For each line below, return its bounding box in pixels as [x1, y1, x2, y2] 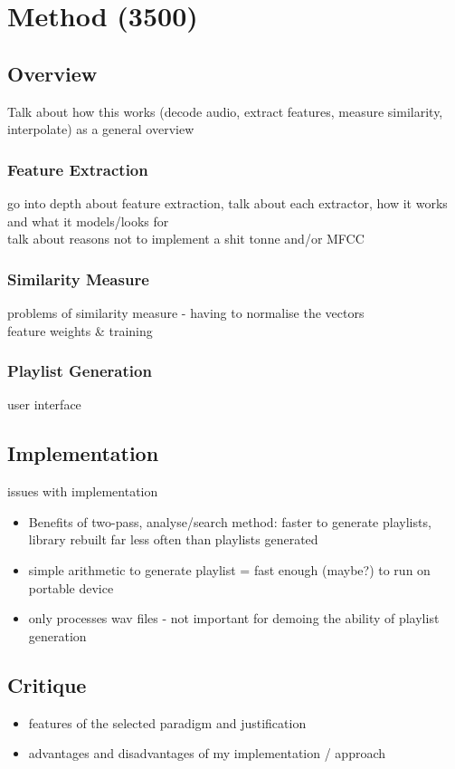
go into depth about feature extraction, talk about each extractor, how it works [7, 193, 448, 212]
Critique [7, 670, 87, 698]
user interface [7, 395, 81, 414]
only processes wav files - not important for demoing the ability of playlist [28, 609, 440, 628]
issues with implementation [7, 482, 158, 501]
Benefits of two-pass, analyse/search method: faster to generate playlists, [28, 512, 431, 531]
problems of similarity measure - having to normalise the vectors [7, 303, 365, 322]
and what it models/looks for [7, 211, 169, 230]
